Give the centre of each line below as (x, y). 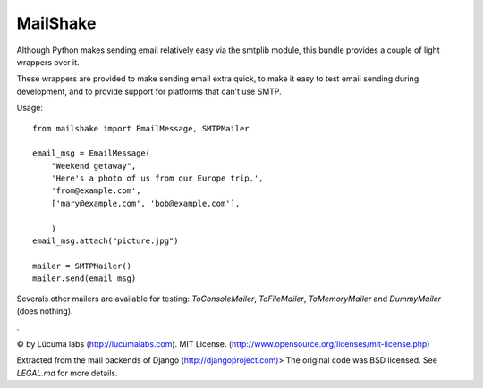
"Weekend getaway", (93, 166)
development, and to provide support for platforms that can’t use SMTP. (149, 91)
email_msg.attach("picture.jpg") (106, 241)
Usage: (30, 108)
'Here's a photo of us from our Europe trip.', (157, 178)
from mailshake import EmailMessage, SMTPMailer (141, 128)
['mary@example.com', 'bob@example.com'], (145, 203)
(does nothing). (45, 311)
